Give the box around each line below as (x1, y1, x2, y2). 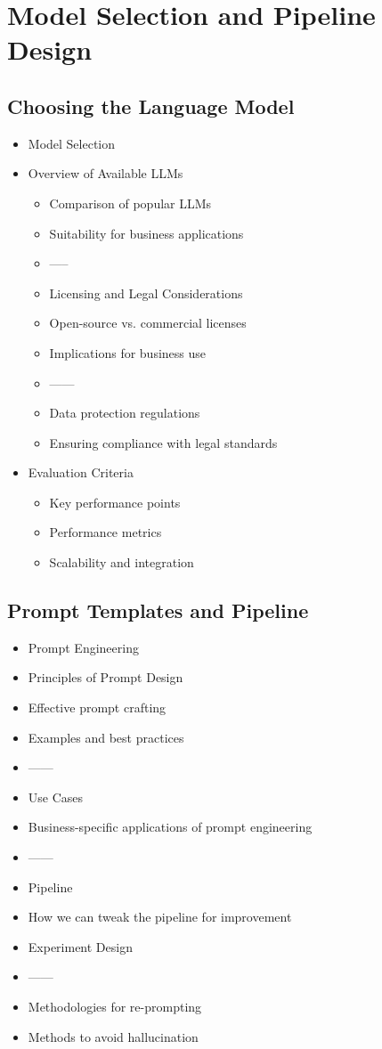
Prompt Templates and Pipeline (7, 597, 309, 624)
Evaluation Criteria (28, 463, 134, 482)
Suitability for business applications (49, 224, 244, 242)
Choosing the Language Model (7, 92, 295, 119)
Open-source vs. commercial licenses (49, 313, 247, 332)
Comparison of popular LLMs (49, 193, 212, 212)
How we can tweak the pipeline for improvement (28, 907, 292, 926)
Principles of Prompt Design (28, 668, 183, 687)
